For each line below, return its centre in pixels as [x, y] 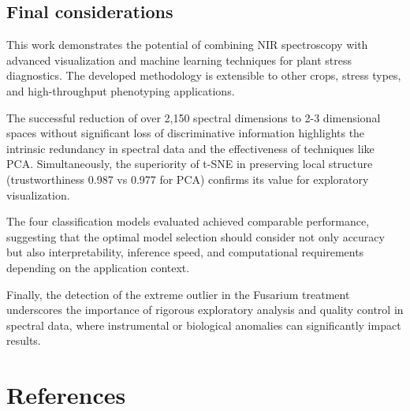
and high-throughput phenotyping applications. [121, 90]
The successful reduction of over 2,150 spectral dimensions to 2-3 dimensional [194, 117]
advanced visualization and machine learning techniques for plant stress [179, 60]
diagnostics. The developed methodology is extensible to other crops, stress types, [204, 75]
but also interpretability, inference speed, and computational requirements [185, 252]
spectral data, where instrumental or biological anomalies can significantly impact [204, 325]
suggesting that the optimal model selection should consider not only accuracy [196, 236]
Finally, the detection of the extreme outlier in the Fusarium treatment [178, 294]
